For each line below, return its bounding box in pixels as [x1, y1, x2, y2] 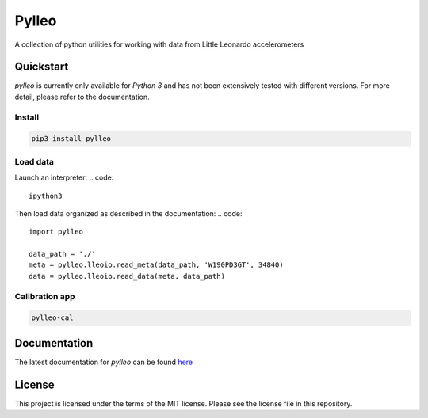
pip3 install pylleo [31, 135, 111, 143]
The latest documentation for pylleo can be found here [14, 357, 193, 367]
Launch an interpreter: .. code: [14, 173, 114, 182]
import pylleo [29, 227, 83, 237]
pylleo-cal [31, 313, 74, 322]
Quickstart [14, 60, 69, 74]
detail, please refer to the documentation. [14, 92, 150, 101]
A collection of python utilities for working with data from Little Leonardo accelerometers [14, 40, 304, 49]
